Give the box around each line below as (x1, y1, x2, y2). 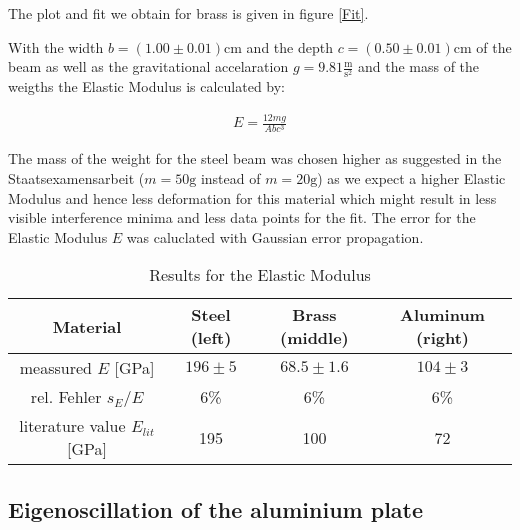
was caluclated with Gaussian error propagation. (126, 226, 424, 247)
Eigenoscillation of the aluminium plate (8, 493, 424, 524)
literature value (19, 414, 126, 438)
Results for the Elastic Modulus (149, 263, 371, 287)
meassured (19, 356, 92, 380)
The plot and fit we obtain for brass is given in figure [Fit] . (8, 3, 369, 23)
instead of (200, 168, 261, 188)
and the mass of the (357, 56, 480, 77)
